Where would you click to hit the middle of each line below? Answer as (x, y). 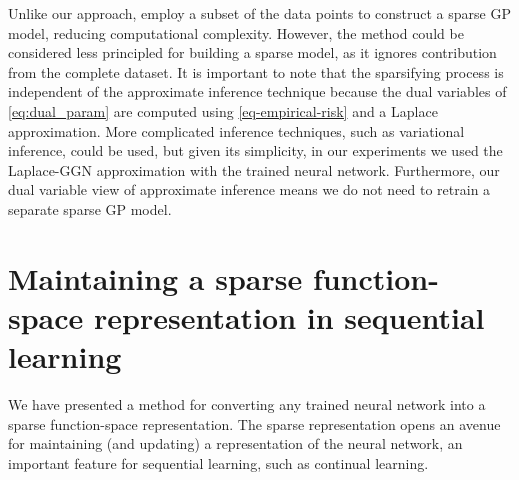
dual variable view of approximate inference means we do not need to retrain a (249, 189)
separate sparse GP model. (90, 208)
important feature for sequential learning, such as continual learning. (218, 462)
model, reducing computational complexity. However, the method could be (236, 32)
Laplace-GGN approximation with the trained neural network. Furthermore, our (254, 169)
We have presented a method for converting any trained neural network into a (247, 404)
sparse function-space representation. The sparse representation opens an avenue (254, 423)
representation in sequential (289, 316)
